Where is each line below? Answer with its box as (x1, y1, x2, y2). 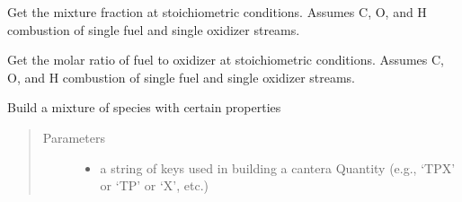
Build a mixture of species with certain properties (7, 98, 281, 117)
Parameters (42, 127, 105, 146)
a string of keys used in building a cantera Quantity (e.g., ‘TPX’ (100, 158, 456, 177)
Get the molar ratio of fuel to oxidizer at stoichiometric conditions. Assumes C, (7, 50, 444, 69)
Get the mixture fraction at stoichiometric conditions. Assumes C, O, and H (7, 3, 427, 21)
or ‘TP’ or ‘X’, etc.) (100, 176, 209, 195)
